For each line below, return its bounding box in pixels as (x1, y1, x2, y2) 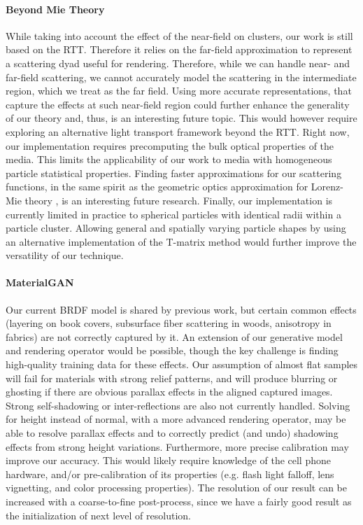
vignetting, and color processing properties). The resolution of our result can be (6, 480, 347, 495)
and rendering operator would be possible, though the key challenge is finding (6, 343, 339, 358)
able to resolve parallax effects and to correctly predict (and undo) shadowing (6, 426, 339, 440)
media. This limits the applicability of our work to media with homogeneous (6, 152, 332, 167)
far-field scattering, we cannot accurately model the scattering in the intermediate (6, 69, 357, 84)
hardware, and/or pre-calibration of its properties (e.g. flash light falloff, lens (6, 466, 334, 481)
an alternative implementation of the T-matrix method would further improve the (6, 234, 357, 248)
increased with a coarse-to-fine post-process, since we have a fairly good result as (6, 494, 352, 508)
